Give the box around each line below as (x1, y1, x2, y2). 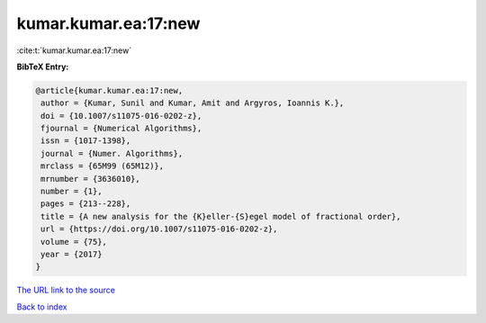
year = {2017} (40, 249, 103, 259)
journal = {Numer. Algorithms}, (40, 148, 184, 158)
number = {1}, (40, 186, 103, 197)
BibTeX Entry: (16, 61, 69, 72)
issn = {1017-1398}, (40, 136, 131, 146)
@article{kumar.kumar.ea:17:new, (35, 85, 184, 95)
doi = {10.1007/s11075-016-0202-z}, (40, 111, 202, 121)
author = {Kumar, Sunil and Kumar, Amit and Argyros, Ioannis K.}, (40, 98, 345, 108)
